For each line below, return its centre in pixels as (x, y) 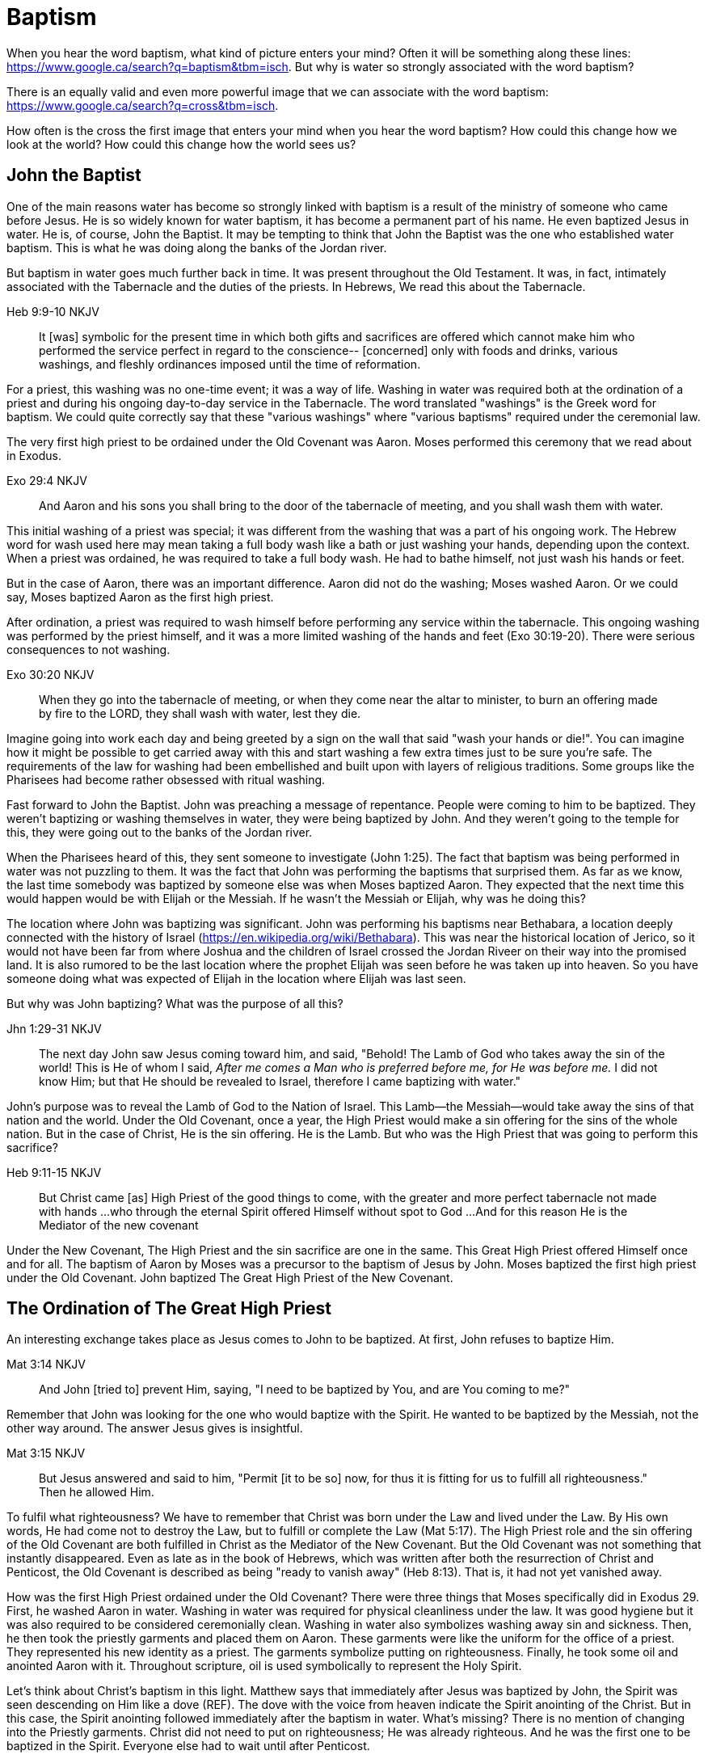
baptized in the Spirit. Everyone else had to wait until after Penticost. (188, 1746)
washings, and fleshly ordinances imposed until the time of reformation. (230, 364)
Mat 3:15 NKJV (46, 1453)
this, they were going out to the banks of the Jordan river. (160, 832)
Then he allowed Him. (97, 1492)
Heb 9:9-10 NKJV (53, 311)
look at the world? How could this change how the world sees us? (181, 144)
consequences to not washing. (88, 649)
